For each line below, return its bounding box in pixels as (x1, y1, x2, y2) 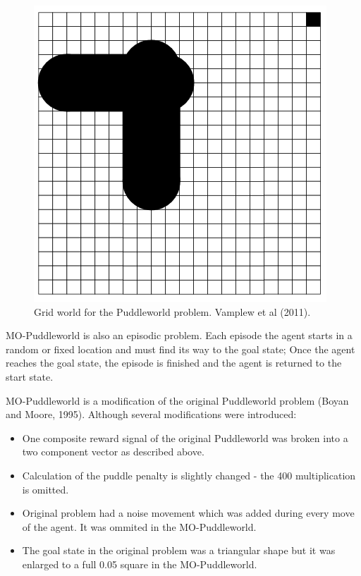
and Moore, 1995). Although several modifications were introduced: (6, 407, 297, 422)
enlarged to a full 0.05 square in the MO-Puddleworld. (22, 556, 257, 571)
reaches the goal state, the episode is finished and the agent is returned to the (6, 355, 342, 370)
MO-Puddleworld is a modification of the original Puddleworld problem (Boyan (6, 393, 349, 408)
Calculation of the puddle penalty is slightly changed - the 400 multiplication (22, 467, 356, 482)
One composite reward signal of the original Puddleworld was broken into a (22, 430, 348, 445)
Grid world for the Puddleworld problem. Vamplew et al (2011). (34, 304, 311, 319)
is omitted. (22, 482, 69, 496)
